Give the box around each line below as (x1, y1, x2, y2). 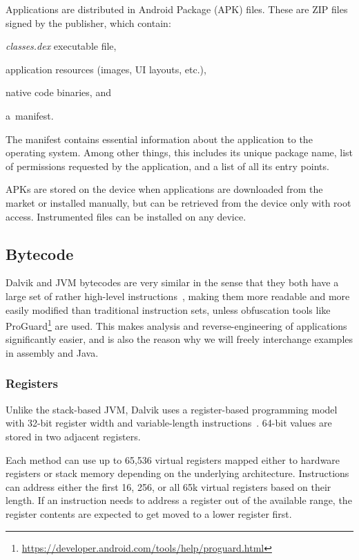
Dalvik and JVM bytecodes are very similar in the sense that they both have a (6, 275, 339, 290)
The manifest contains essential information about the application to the (6, 131, 313, 146)
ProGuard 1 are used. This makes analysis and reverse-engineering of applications (6, 317, 347, 333)
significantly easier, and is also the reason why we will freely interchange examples (6, 332, 353, 346)
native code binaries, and (6, 85, 111, 100)
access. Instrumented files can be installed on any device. (6, 209, 246, 223)
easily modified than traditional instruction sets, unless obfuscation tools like (6, 302, 331, 317)
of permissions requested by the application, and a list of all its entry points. (6, 158, 329, 173)
